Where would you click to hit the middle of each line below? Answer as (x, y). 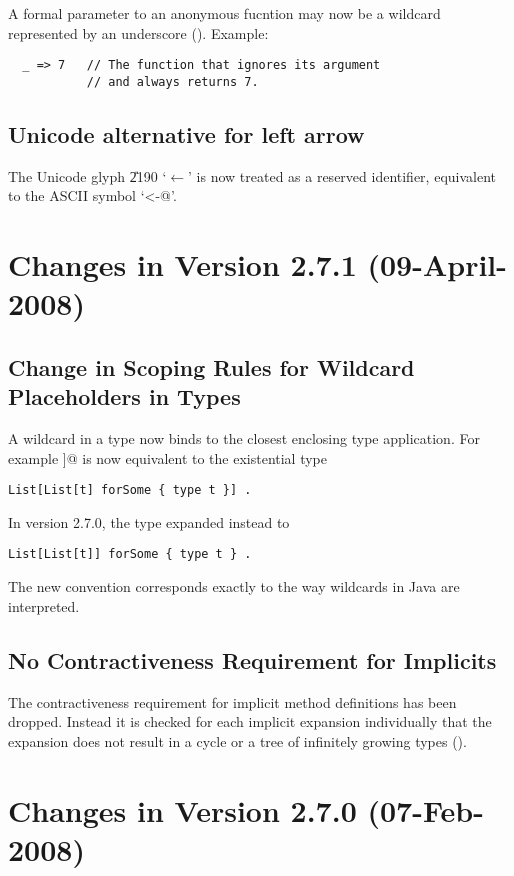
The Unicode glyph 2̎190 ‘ (87, 175)
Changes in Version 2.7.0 (182, 809)
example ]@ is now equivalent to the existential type (168, 457)
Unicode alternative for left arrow (186, 133)
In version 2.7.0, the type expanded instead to (149, 521)
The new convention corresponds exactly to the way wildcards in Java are (234, 586)
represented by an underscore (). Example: (138, 32)
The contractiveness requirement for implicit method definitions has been (232, 701)
